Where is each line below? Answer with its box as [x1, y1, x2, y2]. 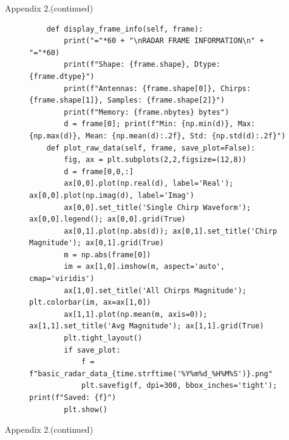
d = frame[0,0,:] [64, 167, 134, 176]
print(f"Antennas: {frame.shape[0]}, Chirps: [64, 84, 251, 93]
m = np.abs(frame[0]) [64, 250, 151, 259]
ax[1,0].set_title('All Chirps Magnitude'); [64, 286, 246, 295]
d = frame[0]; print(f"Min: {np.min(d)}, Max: [64, 120, 256, 129]
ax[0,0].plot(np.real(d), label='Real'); [64, 179, 234, 188]
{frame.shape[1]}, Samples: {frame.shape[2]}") [29, 96, 225, 105]
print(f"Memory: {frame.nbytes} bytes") [64, 107, 229, 117]
